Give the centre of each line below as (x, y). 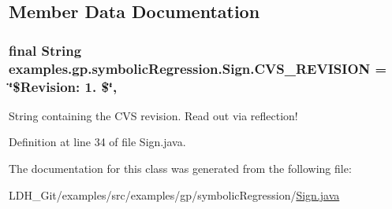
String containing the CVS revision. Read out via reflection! (153, 115)
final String (45, 50)
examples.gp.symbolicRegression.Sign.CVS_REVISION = (198, 68)
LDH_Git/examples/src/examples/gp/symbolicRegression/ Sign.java (174, 194)
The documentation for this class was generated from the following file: (180, 169)
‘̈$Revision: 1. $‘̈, (63, 86)
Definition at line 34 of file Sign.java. (97, 142)
